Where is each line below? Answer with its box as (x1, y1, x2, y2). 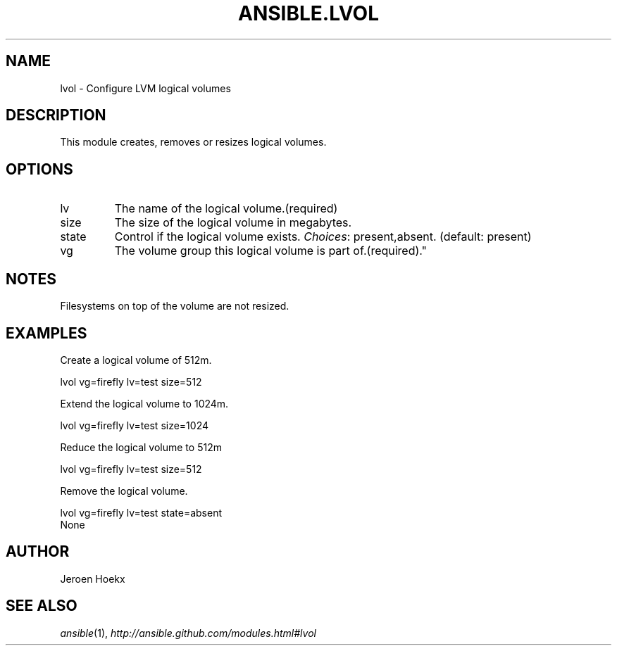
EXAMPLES (6, 324, 87, 342)
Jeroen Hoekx (60, 572, 125, 585)
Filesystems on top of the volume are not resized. (60, 300, 289, 312)
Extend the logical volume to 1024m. (60, 397, 229, 410)
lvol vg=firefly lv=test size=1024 (60, 419, 208, 431)
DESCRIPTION (6, 106, 106, 125)
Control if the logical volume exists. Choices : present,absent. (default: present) (114, 229, 532, 244)
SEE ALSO (6, 597, 77, 615)
